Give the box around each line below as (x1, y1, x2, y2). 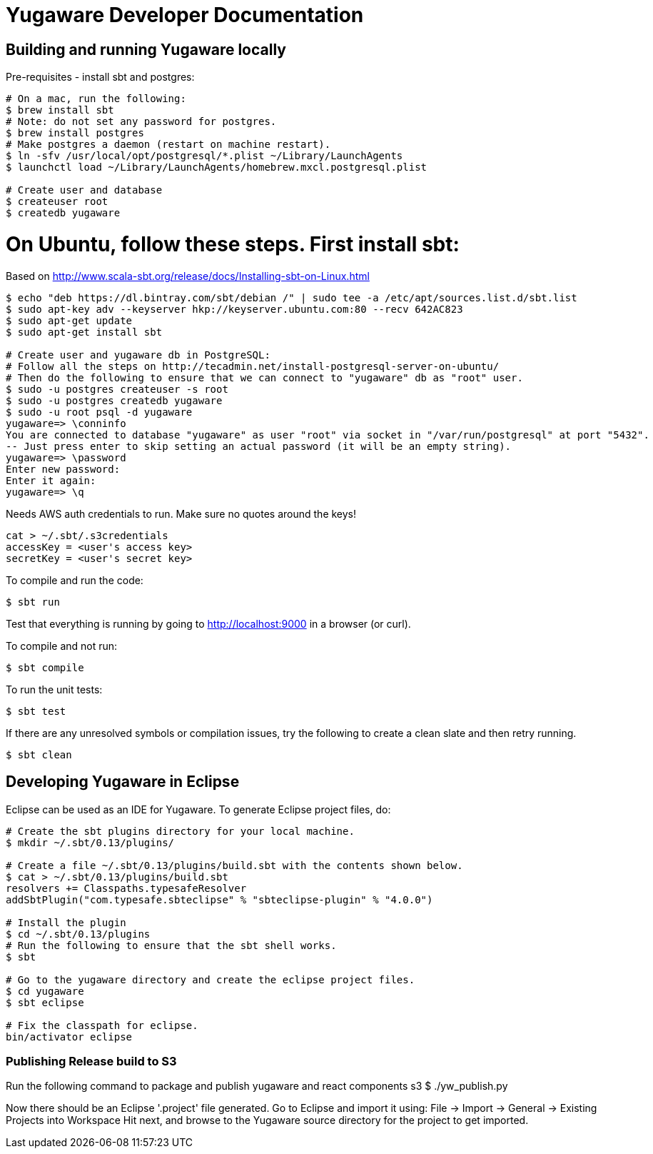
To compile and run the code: (6, 573, 143, 586)
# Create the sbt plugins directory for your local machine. (6, 825, 355, 837)
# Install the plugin (6, 916, 126, 928)
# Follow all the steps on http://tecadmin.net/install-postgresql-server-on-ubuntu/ (6, 360, 500, 372)
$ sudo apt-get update (6, 314, 133, 326)
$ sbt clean (6, 748, 72, 761)
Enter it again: (6, 474, 96, 486)
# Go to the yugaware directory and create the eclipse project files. (6, 973, 415, 985)
